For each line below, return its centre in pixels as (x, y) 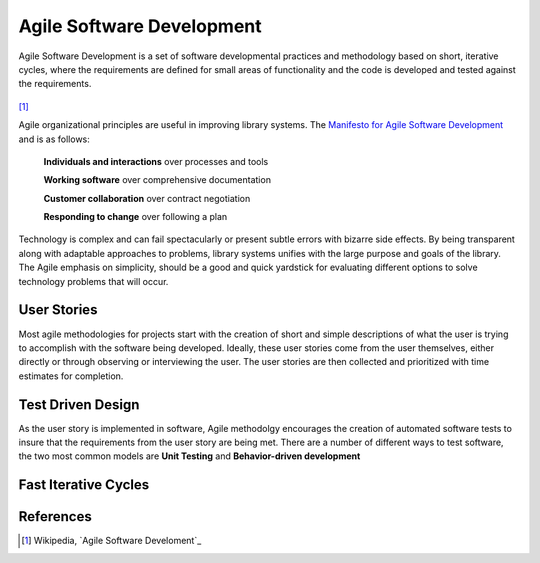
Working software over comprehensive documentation (157, 180)
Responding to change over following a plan (135, 217)
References (55, 516)
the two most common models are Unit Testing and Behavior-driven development (189, 456)
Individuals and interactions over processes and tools (156, 161)
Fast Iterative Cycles (84, 485)
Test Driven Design (79, 404)
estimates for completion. (71, 376)
